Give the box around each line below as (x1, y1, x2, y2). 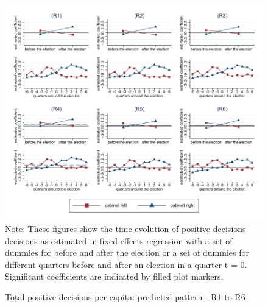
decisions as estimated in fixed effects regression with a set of (5, 234, 233, 247)
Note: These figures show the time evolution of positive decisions (5, 222, 246, 235)
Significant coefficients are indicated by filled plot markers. (5, 270, 224, 283)
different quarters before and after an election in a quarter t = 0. (5, 258, 247, 270)
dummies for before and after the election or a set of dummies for (5, 246, 249, 259)
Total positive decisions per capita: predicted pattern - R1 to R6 (5, 290, 245, 303)
